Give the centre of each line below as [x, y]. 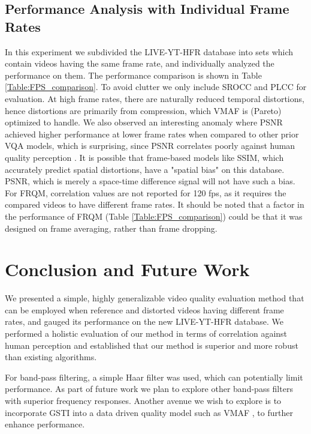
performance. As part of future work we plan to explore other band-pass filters [149, 389]
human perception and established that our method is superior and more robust [152, 345]
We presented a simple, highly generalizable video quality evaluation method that [155, 298]
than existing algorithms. [51, 357]
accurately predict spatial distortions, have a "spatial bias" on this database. [145, 169]
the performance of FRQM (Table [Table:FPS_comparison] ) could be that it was [154, 216]
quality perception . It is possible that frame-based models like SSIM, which [144, 157]
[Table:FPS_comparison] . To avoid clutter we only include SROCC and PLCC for [156, 87]
